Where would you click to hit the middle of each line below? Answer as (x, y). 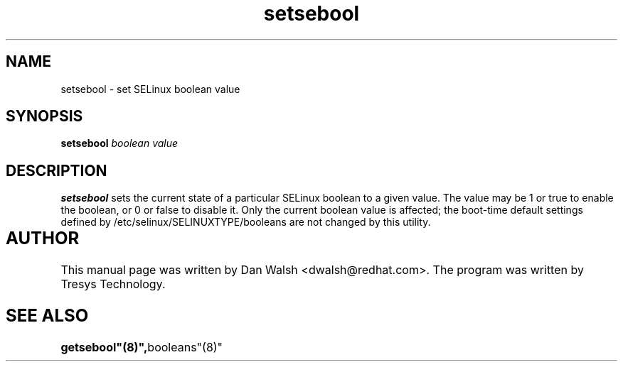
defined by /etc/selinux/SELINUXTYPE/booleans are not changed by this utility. (246, 222)
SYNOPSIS (44, 116)
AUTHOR (43, 239)
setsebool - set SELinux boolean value (150, 89)
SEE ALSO (47, 316)
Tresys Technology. (113, 284)
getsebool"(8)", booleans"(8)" (142, 347)
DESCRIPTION (57, 170)
